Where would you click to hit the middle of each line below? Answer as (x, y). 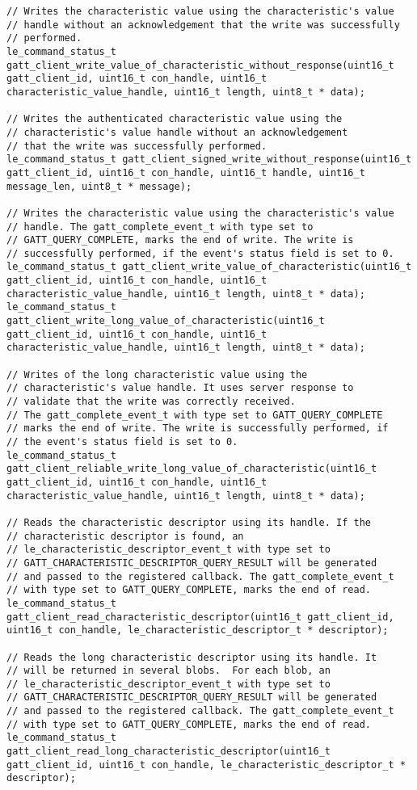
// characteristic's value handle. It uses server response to (180, 388)
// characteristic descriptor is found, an (125, 536)
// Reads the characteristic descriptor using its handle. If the (189, 522)
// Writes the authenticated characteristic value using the (175, 119)
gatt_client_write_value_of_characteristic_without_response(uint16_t (200, 65)
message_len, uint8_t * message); (99, 186)
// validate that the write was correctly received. (151, 402)
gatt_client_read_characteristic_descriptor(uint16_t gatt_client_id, (200, 617)
